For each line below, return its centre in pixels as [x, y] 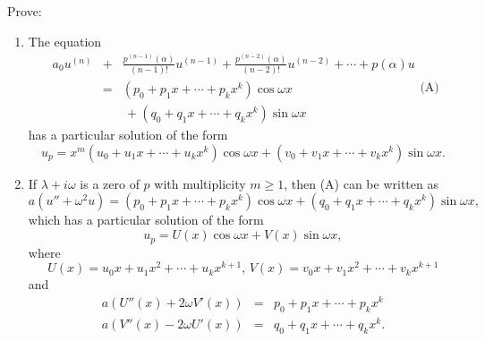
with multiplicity [200, 183]
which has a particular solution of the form [146, 220]
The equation [65, 41]
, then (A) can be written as [361, 183]
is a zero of [110, 183]
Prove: [25, 11]
